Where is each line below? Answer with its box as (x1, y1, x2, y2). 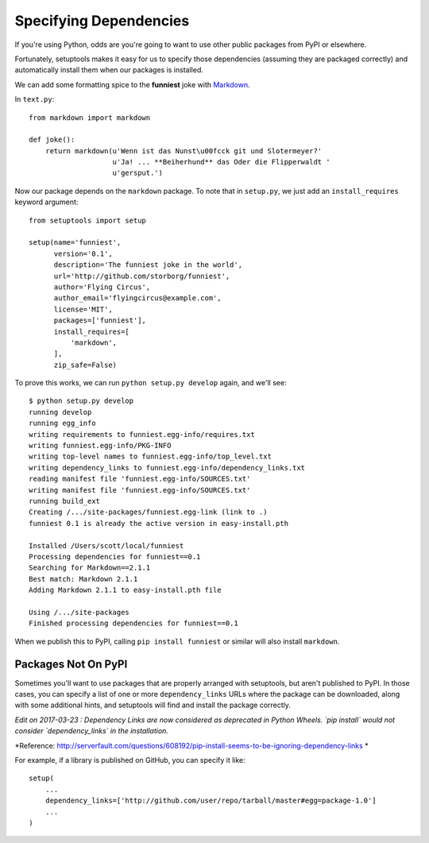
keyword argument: (14, 197, 79, 207)
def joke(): (29, 135, 75, 145)
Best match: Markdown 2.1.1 (29, 574, 138, 583)
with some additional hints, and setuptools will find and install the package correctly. (14, 700, 292, 710)
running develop (29, 408, 92, 416)
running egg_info (29, 419, 96, 428)
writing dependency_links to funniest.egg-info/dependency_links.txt (29, 463, 306, 472)
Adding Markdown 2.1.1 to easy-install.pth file (29, 586, 222, 595)
